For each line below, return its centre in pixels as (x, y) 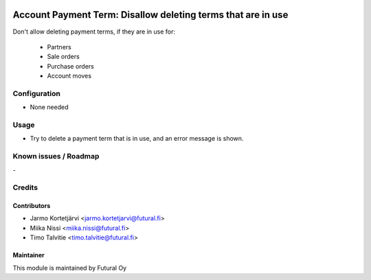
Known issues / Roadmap (56, 156)
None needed (49, 107)
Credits (25, 187)
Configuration (37, 93)
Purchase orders (70, 66)
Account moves (69, 76)
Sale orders (64, 57)
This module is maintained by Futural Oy (70, 268)
